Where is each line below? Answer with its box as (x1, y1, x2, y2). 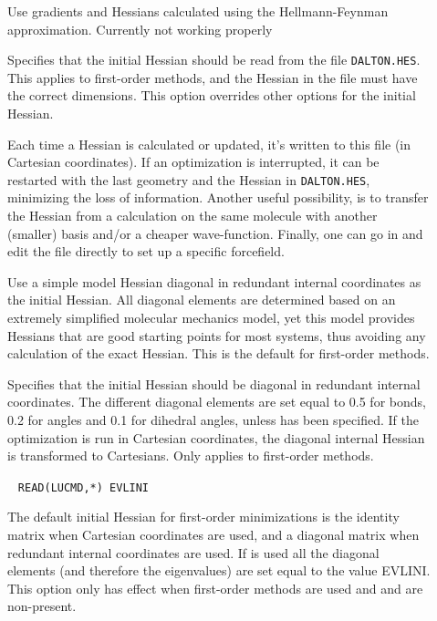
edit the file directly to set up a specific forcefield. (7, 242, 285, 261)
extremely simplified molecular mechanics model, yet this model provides (7, 308, 415, 327)
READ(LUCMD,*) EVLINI (17, 481, 150, 494)
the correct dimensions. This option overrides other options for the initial (7, 86, 416, 105)
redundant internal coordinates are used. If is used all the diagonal (7, 543, 380, 562)
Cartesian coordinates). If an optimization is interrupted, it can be (7, 152, 380, 171)
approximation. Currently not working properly (7, 19, 273, 38)
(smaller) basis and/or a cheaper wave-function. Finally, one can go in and (7, 223, 423, 243)
